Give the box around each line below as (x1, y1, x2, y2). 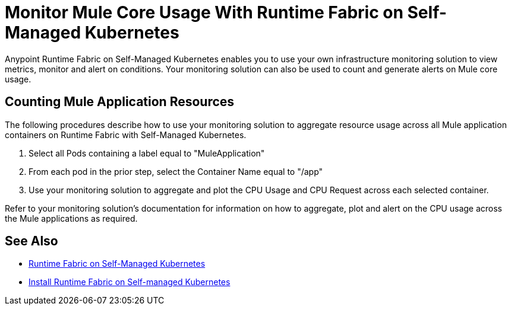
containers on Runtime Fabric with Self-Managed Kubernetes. (5, 129, 247, 140)
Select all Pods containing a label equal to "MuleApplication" (29, 148, 265, 158)
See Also (5, 234, 58, 249)
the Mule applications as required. (5, 213, 138, 223)
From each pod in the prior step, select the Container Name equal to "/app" (29, 166, 323, 177)
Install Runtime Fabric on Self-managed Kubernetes (29, 277, 231, 287)
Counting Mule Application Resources (5, 94, 235, 110)
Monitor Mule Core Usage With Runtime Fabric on (5, 2, 403, 23)
